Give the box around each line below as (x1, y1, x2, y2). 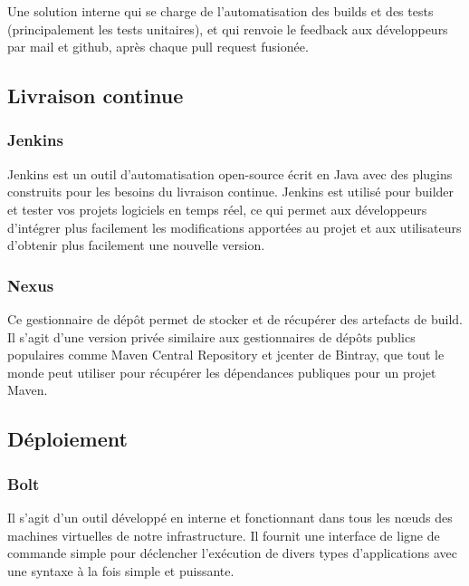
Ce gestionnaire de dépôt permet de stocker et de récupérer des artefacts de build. (7, 309, 463, 328)
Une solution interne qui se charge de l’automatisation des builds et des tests (7, 2, 434, 20)
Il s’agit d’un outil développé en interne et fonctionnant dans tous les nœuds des (7, 507, 453, 526)
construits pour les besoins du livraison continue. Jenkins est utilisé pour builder (7, 182, 455, 201)
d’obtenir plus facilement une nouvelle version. (7, 235, 265, 255)
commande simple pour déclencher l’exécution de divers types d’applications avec (7, 543, 458, 562)
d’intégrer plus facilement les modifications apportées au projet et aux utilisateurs (7, 217, 462, 236)
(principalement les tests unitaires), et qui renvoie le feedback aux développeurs (7, 19, 448, 38)
